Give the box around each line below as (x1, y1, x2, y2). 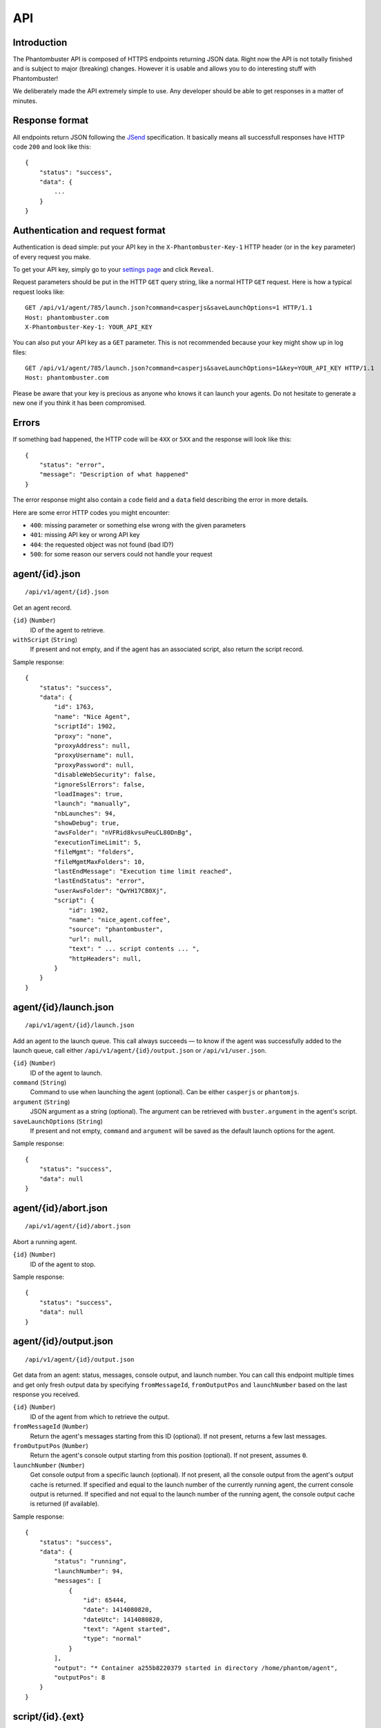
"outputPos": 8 (54, 1673, 106, 1682)
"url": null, (68, 935, 113, 943)
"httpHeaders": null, (68, 955, 141, 962)
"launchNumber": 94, (54, 1567, 124, 1575)
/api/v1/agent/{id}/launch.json (25, 1022, 135, 1029)
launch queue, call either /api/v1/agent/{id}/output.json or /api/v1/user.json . (12, 1046, 267, 1054)
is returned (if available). (30, 1500, 99, 1508)
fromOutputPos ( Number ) (12, 1442, 89, 1450)
